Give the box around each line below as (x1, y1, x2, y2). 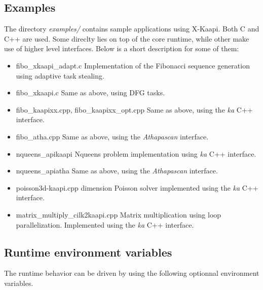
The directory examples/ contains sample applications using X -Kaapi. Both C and (4, 23, 259, 34)
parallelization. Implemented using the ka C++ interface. (16, 219, 194, 230)
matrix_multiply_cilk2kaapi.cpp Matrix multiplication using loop (16, 209, 221, 220)
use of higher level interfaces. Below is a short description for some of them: (4, 43, 239, 54)
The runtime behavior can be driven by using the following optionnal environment (4, 268, 259, 278)
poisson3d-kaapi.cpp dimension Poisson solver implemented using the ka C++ (16, 182, 258, 193)
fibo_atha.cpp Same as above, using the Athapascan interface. (16, 131, 209, 141)
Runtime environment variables (4, 244, 172, 260)
